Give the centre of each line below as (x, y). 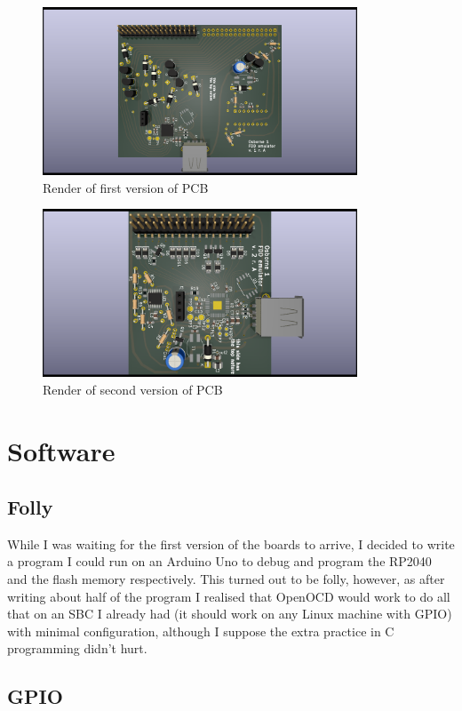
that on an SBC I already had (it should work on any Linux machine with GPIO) (230, 614)
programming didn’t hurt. (77, 648)
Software (61, 450)
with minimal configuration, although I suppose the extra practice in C (201, 631)
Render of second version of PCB (133, 389)
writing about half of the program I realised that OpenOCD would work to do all (229, 596)
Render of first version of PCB (126, 187)
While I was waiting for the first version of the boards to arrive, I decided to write (231, 543)
